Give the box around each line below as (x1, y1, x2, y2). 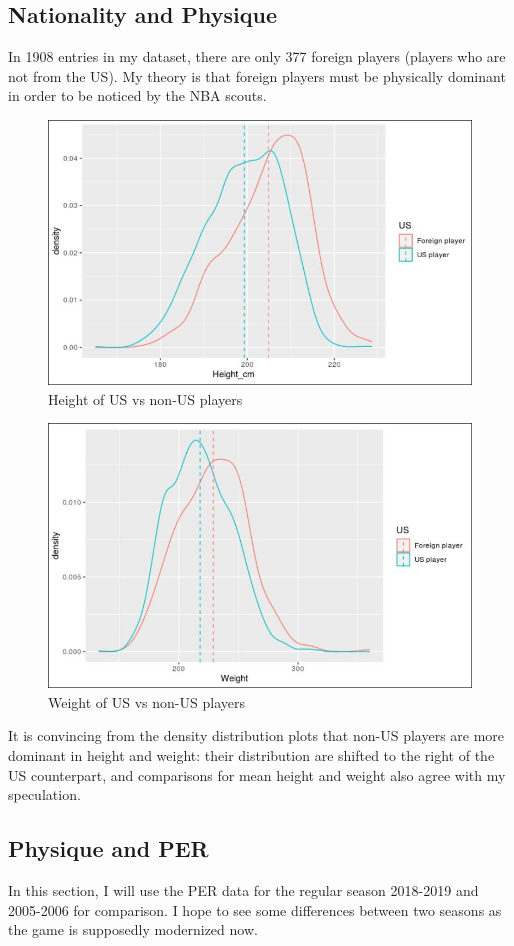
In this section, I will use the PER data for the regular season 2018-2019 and (8, 879, 479, 900)
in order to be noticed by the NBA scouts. (8, 85, 267, 106)
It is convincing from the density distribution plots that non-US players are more (8, 725, 505, 746)
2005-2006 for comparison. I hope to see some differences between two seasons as (8, 899, 502, 920)
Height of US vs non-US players (48, 388, 243, 409)
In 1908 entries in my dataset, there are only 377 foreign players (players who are (8, 46, 506, 67)
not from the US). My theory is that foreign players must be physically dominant (8, 65, 506, 86)
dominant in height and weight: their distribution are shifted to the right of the (8, 744, 495, 765)
